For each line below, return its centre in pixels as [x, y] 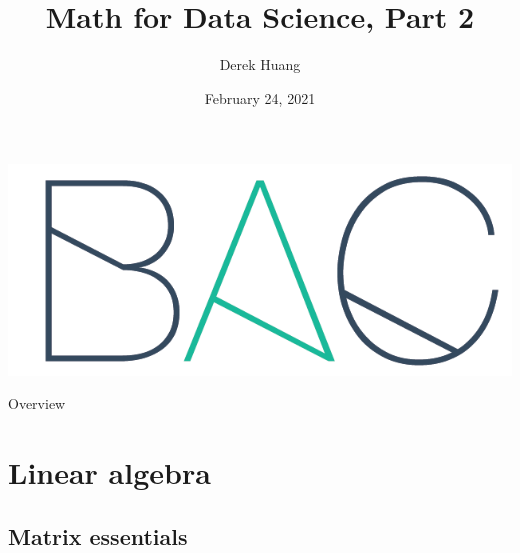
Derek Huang [260, 64]
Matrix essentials [98, 535]
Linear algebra [109, 472]
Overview [37, 403]
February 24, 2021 [260, 97]
